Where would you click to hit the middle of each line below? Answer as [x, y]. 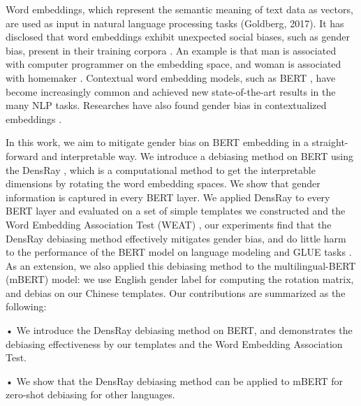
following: [26, 306]
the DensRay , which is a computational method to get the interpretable [161, 169]
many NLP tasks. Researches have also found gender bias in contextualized [166, 105]
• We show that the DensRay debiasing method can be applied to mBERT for [175, 380]
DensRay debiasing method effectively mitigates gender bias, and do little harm [176, 238]
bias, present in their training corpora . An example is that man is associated [171, 50]
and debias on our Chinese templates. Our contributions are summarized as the [176, 292]
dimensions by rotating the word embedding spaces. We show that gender [163, 183]
